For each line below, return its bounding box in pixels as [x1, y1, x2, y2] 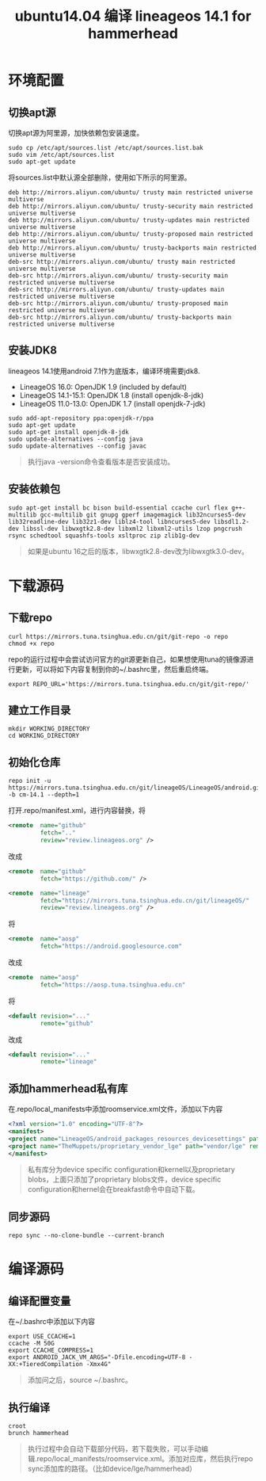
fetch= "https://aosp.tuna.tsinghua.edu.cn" [40, 980, 186, 989]
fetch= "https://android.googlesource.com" [40, 942, 182, 951]
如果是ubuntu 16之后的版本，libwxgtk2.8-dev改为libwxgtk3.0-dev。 [27, 546, 249, 555]
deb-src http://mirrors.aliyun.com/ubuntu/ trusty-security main [8, 272, 228, 280]
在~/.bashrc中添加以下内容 [8, 1317, 96, 1326]
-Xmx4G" [85, 1361, 112, 1368]
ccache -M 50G [8, 1340, 55, 1348]
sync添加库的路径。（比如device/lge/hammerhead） [27, 1464, 196, 1474]
